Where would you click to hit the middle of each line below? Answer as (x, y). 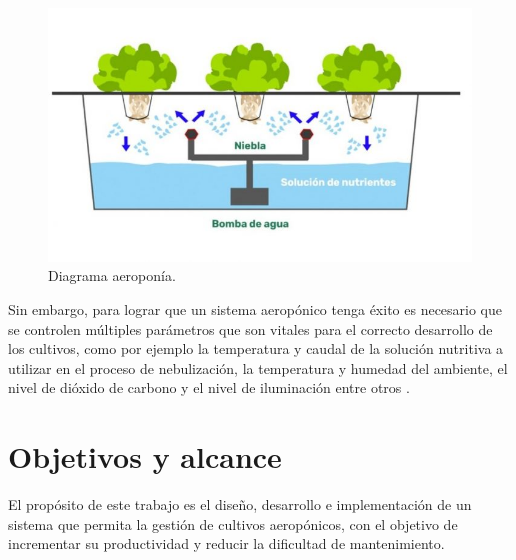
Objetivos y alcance (145, 456)
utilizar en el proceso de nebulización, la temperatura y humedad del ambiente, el (258, 367)
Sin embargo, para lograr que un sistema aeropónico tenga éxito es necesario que (255, 308)
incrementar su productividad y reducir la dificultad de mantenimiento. (226, 543)
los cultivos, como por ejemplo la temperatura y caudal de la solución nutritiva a (256, 348)
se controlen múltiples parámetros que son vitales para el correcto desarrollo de (250, 328)
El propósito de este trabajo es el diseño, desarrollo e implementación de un (240, 504)
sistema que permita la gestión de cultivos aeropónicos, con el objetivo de (233, 523)
